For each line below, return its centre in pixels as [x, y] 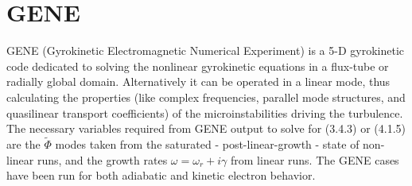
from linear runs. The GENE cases [315, 159]
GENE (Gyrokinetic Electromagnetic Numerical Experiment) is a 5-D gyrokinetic [206, 50]
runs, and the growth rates [102, 159]
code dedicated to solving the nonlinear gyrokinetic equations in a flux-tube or [198, 66]
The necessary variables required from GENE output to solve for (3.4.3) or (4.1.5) [206, 128]
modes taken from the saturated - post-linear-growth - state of [207, 143]
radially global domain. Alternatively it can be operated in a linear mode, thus [198, 81]
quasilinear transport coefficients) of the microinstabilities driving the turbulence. [205, 112]
